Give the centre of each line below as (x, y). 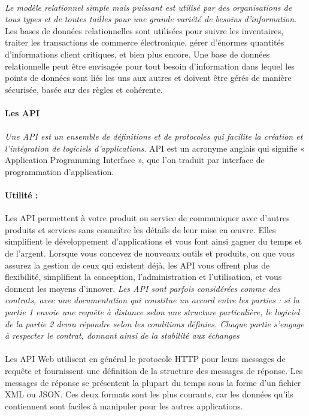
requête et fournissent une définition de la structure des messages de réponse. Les (154, 371)
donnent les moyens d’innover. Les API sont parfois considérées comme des (143, 288)
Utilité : (22, 195)
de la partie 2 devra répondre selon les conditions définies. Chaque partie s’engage (154, 323)
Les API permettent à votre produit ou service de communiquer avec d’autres (147, 218)
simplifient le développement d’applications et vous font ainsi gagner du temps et (154, 241)
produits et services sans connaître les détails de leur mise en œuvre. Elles (140, 229)
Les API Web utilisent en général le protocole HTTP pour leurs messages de (145, 359)
